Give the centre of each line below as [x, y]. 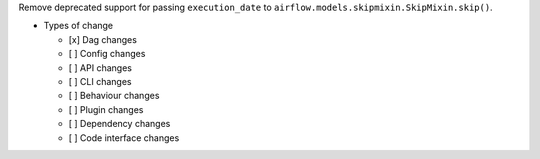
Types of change [78, 26]
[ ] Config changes [107, 54]
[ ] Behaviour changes [114, 96]
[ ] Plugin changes [106, 109]
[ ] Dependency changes [119, 124]
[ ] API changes [100, 67]
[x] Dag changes [102, 39]
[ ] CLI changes [100, 81]
